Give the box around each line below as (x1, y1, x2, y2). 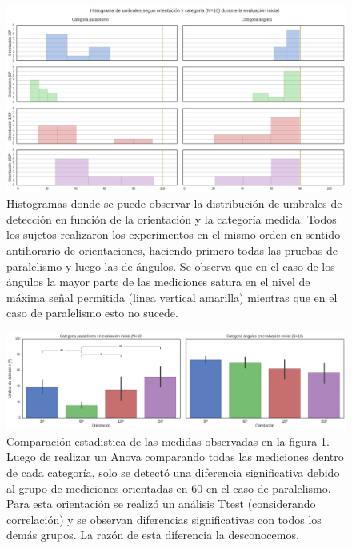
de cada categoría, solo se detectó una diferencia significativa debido (6, 463, 340, 480)
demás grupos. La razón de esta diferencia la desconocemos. (6, 526, 299, 543)
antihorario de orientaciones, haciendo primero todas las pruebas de (6, 242, 338, 259)
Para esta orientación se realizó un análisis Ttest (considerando (6, 495, 316, 512)
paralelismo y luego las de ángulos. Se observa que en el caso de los (6, 257, 335, 274)
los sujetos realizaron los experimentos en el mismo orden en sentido (6, 226, 341, 243)
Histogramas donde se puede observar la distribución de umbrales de (6, 195, 342, 212)
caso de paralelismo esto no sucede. (6, 304, 178, 321)
